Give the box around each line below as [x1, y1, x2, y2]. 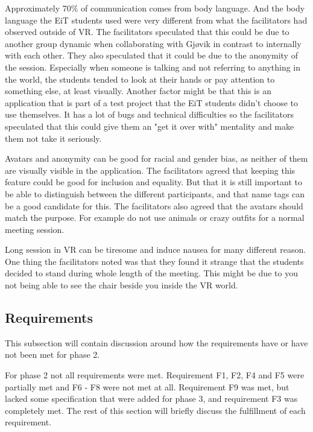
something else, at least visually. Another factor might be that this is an [5, 84, 271, 97]
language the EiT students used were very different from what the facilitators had [5, 13, 308, 26]
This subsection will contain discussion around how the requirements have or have [5, 336, 308, 349]
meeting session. [5, 223, 65, 235]
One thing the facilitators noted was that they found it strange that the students [5, 255, 304, 267]
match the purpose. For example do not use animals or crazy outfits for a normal [5, 211, 305, 224]
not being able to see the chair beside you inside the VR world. [5, 279, 238, 291]
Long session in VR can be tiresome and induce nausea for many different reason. [5, 243, 306, 256]
